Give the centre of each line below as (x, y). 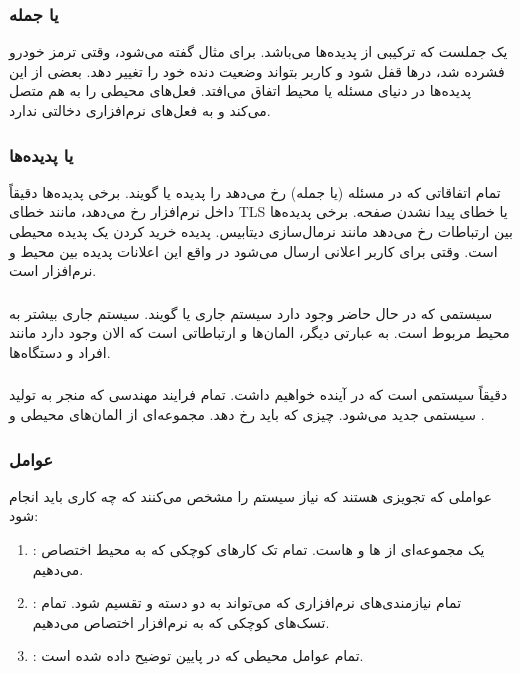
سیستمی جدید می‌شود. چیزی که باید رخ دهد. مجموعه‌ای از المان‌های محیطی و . (247, 414)
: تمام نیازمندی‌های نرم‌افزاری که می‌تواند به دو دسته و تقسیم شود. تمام (247, 602)
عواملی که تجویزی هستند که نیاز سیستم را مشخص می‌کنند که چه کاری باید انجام (251, 495)
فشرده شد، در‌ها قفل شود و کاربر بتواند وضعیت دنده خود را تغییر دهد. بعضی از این (257, 70)
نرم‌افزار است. (53, 270)
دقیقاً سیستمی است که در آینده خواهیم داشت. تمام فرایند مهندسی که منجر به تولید (258, 394)
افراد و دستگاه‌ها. (60, 351)
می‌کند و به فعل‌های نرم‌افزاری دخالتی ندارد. (140, 110)
